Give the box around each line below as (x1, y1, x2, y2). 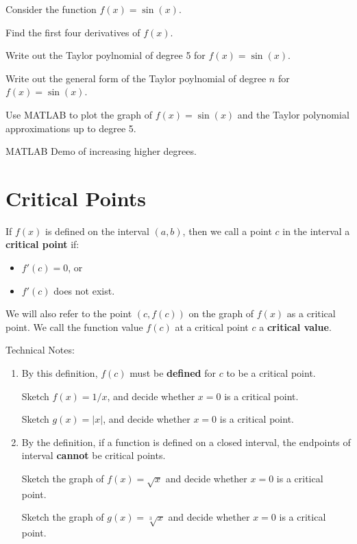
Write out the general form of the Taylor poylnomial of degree (5, 71, 267, 85)
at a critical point (175, 319, 249, 334)
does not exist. (53, 283, 115, 297)
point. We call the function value (5, 319, 143, 334)
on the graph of (188, 306, 254, 321)
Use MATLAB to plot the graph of (5, 107, 153, 121)
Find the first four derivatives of (5, 25, 140, 39)
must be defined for (130, 366, 216, 380)
